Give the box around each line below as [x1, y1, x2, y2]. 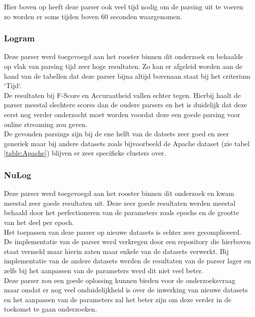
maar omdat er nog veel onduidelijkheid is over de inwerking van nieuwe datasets [4, 285, 248, 295]
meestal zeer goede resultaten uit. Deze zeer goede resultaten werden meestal [4, 197, 236, 208]
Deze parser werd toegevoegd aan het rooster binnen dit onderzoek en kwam [4, 188, 234, 198]
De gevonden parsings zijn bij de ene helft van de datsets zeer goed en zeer [4, 128, 229, 139]
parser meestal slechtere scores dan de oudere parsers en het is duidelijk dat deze [4, 99, 247, 110]
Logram [4, 32, 35, 44]
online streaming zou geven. [4, 119, 87, 129]
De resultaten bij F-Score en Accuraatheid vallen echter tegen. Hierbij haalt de [4, 90, 241, 100]
